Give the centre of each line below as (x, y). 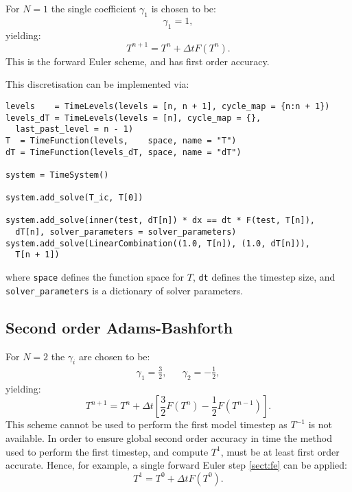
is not (320, 424)
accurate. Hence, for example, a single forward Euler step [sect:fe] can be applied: (177, 465)
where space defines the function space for (95, 277)
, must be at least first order (280, 451)
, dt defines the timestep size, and (264, 277)
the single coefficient (94, 8)
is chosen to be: (184, 8)
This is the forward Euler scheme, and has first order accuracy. (138, 61)
